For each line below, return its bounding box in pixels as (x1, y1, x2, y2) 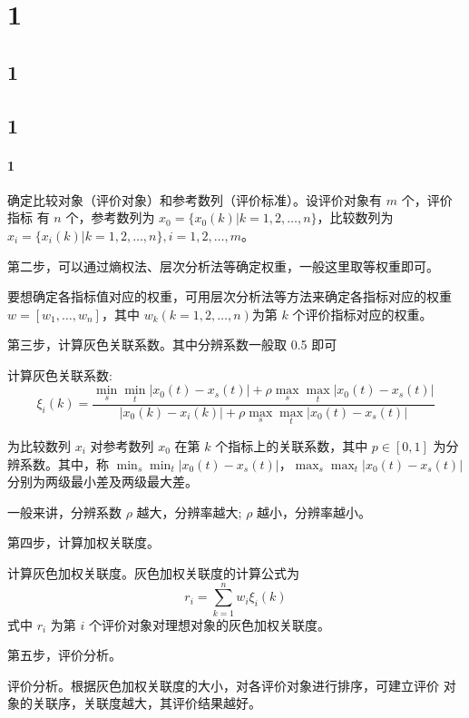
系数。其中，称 (19, 454, 109, 473)
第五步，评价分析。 (7, 645, 122, 664)
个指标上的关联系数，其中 (215, 436, 368, 455)
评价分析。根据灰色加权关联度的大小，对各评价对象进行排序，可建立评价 (7, 675, 439, 694)
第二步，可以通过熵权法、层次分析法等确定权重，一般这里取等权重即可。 (7, 256, 439, 275)
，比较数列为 (317, 208, 394, 227)
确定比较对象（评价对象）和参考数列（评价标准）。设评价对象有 (7, 190, 382, 209)
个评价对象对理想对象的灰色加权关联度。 (89, 615, 331, 634)
